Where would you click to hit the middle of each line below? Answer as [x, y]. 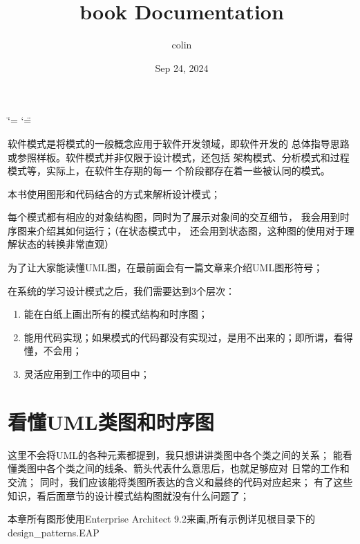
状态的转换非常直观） [65, 244]
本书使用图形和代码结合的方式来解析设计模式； [114, 193]
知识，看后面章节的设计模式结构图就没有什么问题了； [129, 495]
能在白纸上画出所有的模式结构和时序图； [116, 314]
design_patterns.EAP [54, 532]
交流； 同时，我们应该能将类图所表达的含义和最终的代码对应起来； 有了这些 [180, 481]
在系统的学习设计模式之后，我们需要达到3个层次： [121, 290]
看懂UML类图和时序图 [111, 421]
